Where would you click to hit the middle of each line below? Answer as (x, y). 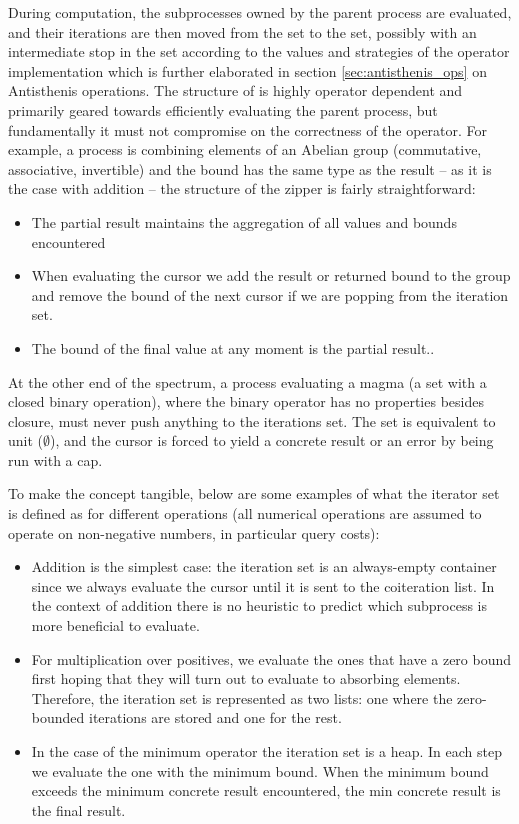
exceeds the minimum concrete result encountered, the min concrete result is (266, 790)
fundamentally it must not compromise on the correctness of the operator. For (248, 129)
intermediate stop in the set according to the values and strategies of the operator (259, 51)
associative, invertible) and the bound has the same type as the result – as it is (250, 168)
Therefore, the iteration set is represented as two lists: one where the (242, 697)
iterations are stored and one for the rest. (215, 717)
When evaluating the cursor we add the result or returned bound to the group (271, 275)
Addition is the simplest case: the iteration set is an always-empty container (264, 566)
